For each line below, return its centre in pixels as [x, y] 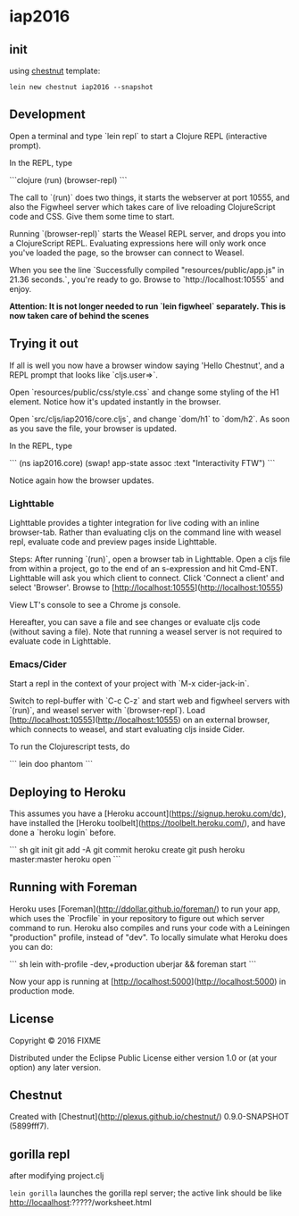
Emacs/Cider [38, 664]
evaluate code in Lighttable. [60, 641]
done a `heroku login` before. [63, 833]
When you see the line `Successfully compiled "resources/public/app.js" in [147, 270]
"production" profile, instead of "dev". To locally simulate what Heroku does [149, 937]
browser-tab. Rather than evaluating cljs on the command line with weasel [145, 532]
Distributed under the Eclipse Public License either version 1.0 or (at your [143, 1058]
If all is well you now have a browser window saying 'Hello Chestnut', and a [147, 365]
